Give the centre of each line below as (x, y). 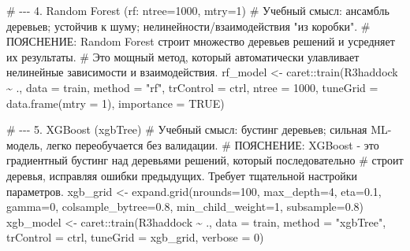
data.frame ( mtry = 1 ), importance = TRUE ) (116, 103)
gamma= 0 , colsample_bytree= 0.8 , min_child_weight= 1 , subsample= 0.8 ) (185, 207)
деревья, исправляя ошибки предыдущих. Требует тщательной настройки (182, 175)
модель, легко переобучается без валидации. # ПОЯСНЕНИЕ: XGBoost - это (193, 144)
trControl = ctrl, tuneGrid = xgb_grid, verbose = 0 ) (135, 237)
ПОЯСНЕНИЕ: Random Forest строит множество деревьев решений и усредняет (201, 41)
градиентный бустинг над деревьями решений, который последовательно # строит (205, 160)
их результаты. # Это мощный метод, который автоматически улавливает (183, 56)
